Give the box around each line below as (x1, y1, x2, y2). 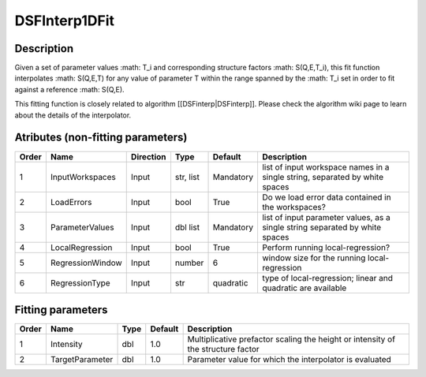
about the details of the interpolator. (14, 110, 132, 120)
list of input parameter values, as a (261, 211, 390, 222)
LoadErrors (50, 196, 92, 207)
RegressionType (50, 277, 110, 288)
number (174, 257, 204, 268)
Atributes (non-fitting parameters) (14, 131, 188, 144)
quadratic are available (261, 282, 347, 293)
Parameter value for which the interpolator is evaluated (187, 354, 392, 365)
